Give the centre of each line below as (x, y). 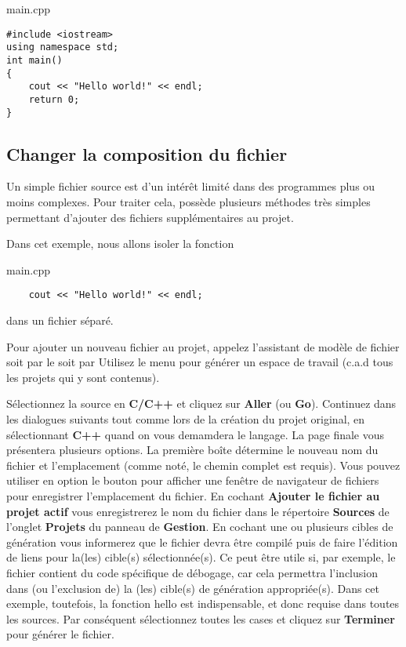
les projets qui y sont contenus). (83, 377)
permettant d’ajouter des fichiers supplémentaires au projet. (150, 217)
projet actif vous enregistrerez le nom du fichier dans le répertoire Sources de (198, 511)
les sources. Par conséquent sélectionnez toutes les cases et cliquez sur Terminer (201, 618)
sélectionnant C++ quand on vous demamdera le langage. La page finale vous (196, 434)
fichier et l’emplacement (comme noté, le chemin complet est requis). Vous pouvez (203, 465)
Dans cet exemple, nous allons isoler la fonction (120, 244)
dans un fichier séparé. (60, 320)
